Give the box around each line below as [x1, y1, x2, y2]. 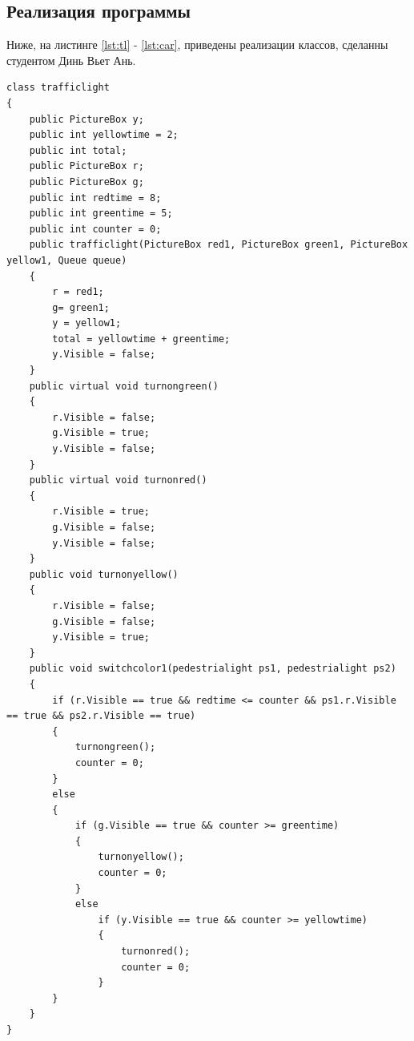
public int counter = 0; [29, 223, 162, 235]
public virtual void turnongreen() [29, 380, 219, 392]
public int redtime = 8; [29, 192, 162, 204]
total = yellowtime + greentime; [52, 333, 231, 345]
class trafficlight [6, 82, 110, 94]
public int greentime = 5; [29, 208, 173, 220]
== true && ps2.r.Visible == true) [6, 710, 196, 722]
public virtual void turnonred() [29, 474, 207, 486]
